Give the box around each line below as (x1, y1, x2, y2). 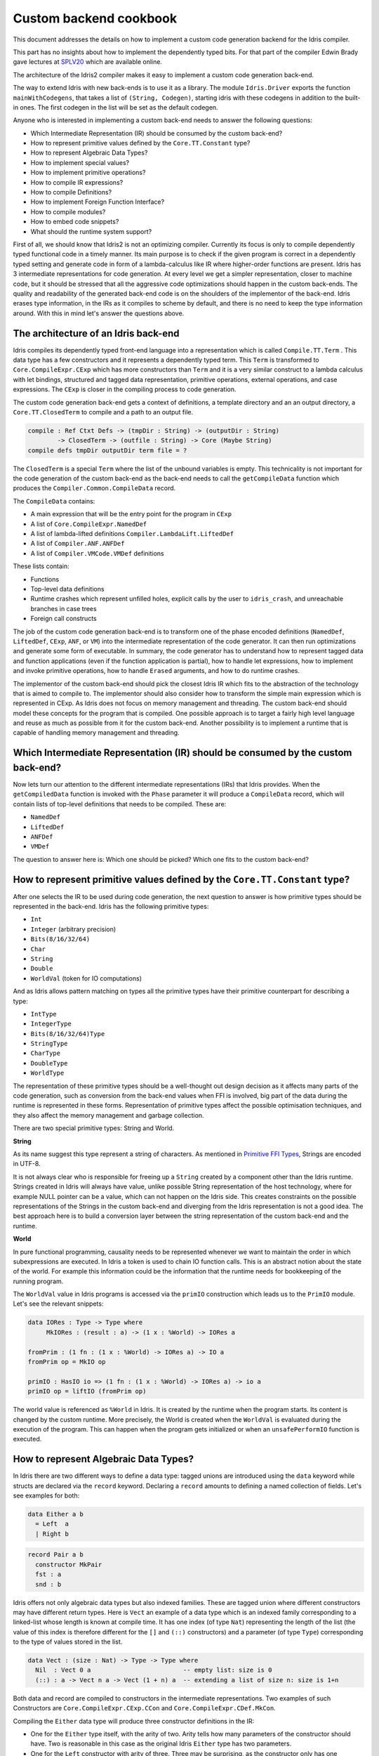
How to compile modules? (30, 207, 106, 216)
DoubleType (30, 1059, 68, 1067)
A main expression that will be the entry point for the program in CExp (30, 510, 232, 518)
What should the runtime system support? (30, 227, 152, 235)
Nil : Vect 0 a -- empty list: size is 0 (35, 1666, 272, 1675)
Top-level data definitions (30, 585, 105, 593)
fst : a (35, 1571, 62, 1578)
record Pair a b (27, 1551, 84, 1559)
